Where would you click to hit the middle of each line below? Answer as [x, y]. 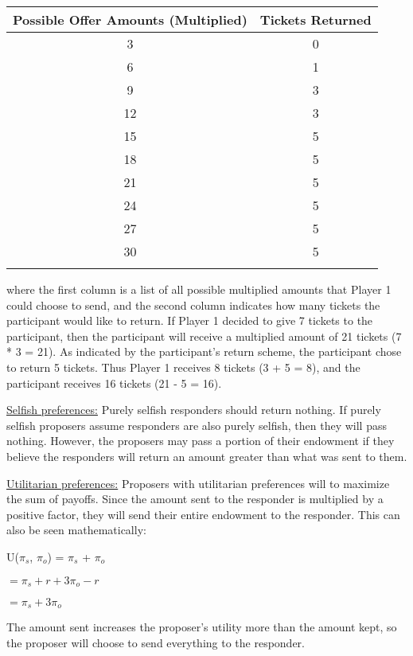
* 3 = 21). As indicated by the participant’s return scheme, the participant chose [204, 351]
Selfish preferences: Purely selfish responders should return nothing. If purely [194, 410]
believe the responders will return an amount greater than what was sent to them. [207, 456]
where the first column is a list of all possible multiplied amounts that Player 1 [199, 289]
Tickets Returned [316, 20]
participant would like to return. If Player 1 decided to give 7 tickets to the [190, 320]
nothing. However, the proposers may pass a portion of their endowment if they [201, 441]
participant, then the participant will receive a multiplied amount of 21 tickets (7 [204, 336]
